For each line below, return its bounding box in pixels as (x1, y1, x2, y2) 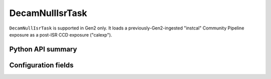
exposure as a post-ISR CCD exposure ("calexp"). (9, 31, 112, 37)
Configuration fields (9, 60, 74, 69)
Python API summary (9, 45, 77, 53)
